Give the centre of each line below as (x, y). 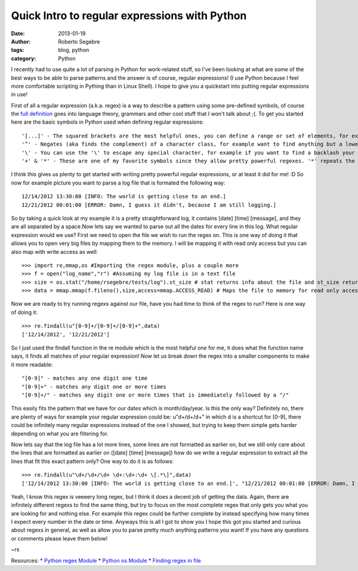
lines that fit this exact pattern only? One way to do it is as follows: (92, 461)
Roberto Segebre (79, 41)
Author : (21, 41)
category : (24, 58)
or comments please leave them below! (59, 538)
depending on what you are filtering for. (60, 434)
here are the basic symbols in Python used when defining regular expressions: (107, 122)
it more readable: (32, 364)
